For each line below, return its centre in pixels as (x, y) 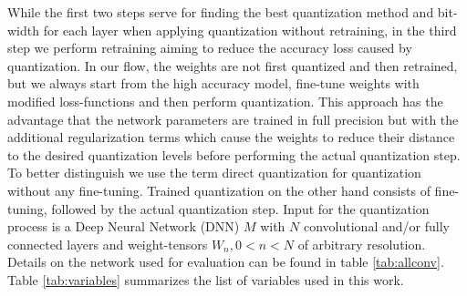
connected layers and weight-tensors (108, 244)
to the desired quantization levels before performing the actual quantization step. (234, 154)
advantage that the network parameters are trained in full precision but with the (233, 119)
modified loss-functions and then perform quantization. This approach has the (225, 101)
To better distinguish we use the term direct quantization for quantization (214, 173)
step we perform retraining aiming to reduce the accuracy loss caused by (210, 48)
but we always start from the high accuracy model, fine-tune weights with (213, 83)
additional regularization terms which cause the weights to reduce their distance (231, 137)
